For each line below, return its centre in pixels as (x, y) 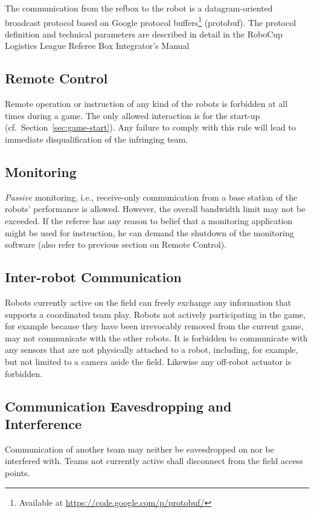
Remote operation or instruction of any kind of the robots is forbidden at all (146, 104)
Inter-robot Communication (93, 277)
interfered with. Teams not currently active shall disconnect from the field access (154, 461)
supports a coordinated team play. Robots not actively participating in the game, (155, 314)
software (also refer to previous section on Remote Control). (116, 244)
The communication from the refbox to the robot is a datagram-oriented (139, 8)
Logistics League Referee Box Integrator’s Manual (97, 46)
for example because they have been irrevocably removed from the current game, (154, 326)
